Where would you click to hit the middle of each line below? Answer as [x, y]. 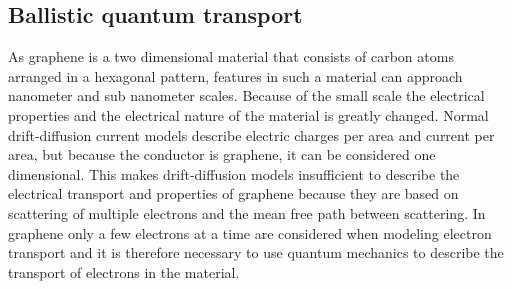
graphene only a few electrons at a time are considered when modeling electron [250, 232]
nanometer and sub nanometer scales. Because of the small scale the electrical [246, 95]
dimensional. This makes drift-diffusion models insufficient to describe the [234, 173]
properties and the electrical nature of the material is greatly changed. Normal [248, 114]
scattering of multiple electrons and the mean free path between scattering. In [247, 212]
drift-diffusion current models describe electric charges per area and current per [251, 134]
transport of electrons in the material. [124, 271]
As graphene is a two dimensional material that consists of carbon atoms [231, 56]
